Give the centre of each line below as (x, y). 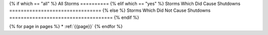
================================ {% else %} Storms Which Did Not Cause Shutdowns (110, 10)
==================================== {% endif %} (74, 17)
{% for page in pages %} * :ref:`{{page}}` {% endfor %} (66, 27)
